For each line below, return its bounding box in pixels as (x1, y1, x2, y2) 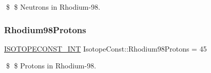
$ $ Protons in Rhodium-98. (6, 60, 97, 71)
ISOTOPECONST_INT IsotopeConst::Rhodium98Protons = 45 (4, 43, 207, 54)
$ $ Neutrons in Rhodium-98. (6, 2, 101, 12)
